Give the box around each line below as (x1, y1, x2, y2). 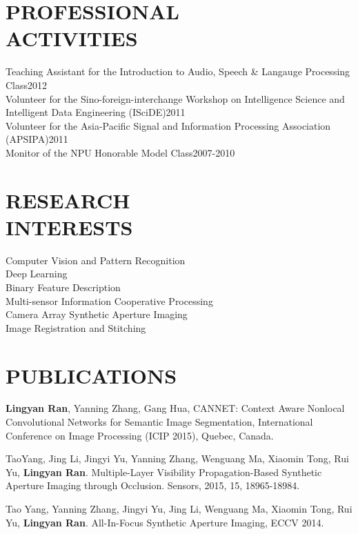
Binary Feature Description (6, 279, 121, 294)
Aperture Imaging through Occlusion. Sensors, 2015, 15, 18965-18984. (6, 478, 300, 493)
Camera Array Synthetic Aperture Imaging (6, 307, 188, 322)
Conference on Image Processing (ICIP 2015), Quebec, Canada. (6, 428, 274, 442)
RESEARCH (6, 186, 130, 214)
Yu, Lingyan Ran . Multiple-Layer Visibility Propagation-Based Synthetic (6, 464, 322, 479)
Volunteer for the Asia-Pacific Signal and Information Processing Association (6, 118, 331, 132)
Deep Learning (6, 266, 68, 281)
